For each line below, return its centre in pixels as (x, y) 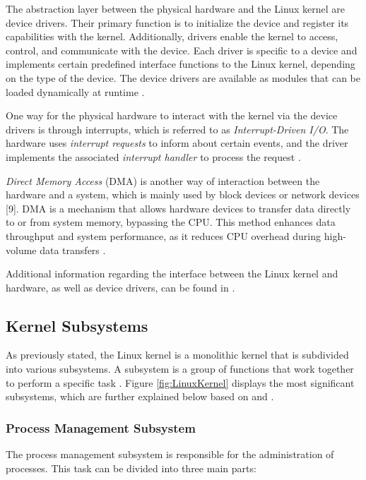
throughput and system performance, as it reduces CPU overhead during (164, 235)
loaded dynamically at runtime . (75, 91)
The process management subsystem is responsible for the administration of (170, 454)
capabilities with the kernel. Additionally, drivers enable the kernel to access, (172, 36)
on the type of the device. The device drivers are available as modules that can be (183, 77)
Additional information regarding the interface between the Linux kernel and (172, 274)
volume (21, 250)
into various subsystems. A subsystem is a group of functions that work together (180, 369)
